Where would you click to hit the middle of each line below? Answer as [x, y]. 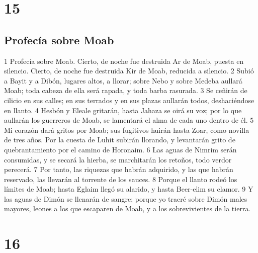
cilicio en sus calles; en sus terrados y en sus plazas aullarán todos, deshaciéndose [129, 100]
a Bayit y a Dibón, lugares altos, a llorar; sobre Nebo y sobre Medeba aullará [123, 80]
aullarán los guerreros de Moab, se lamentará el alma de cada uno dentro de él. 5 [129, 120]
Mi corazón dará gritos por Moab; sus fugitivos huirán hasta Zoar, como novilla [127, 130]
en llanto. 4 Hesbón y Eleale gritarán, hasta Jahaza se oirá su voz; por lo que [123, 110]
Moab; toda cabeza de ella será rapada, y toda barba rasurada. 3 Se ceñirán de [126, 90]
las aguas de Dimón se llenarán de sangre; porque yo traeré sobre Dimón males [126, 198]
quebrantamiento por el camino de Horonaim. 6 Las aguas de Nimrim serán [120, 149]
